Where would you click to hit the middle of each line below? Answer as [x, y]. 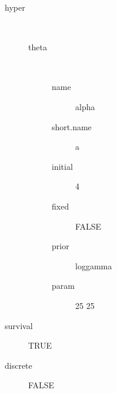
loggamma [94, 265]
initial [62, 166]
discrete [19, 365]
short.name [72, 126]
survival [19, 325]
